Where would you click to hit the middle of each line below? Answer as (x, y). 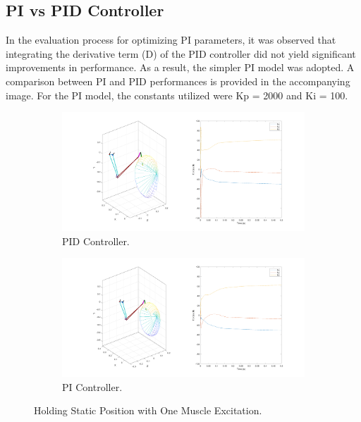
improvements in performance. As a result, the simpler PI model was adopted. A (180, 67)
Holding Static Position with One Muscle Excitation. (148, 410)
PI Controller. (92, 386)
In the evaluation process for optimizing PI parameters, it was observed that (171, 40)
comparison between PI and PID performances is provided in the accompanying (178, 81)
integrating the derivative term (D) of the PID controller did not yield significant (181, 53)
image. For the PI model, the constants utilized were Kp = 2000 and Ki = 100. (177, 95)
